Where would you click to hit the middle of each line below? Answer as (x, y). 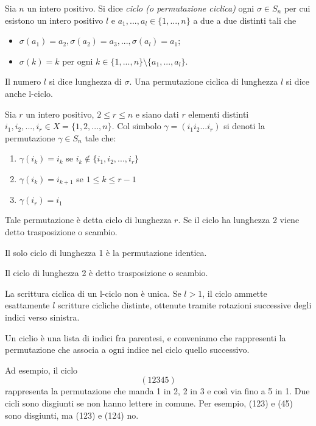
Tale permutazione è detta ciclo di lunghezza (88, 220)
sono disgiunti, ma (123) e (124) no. (72, 415)
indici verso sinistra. (42, 317)
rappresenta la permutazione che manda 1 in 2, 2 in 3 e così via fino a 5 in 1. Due (157, 391)
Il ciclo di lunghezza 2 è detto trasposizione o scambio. (107, 273)
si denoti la (244, 126)
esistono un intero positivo (54, 20)
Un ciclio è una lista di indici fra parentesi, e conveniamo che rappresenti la (146, 337)
